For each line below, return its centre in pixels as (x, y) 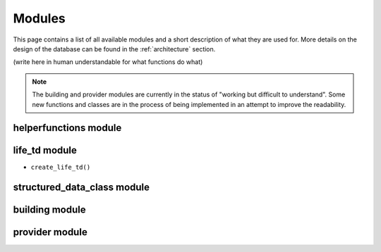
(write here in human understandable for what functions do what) (108, 62)
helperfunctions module (67, 128)
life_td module (45, 150)
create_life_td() (61, 168)
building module (49, 210)
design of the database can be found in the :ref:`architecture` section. (114, 49)
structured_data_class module (81, 188)
